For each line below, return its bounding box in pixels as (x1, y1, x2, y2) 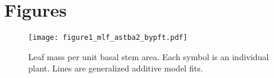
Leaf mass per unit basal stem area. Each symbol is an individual (28, 50, 269, 63)
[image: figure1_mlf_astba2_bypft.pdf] (28, 33, 187, 42)
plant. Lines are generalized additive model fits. (28, 62, 203, 74)
